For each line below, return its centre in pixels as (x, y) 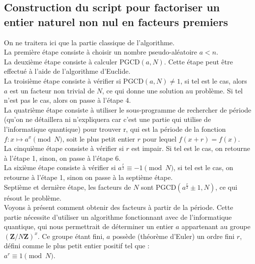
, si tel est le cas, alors (214, 80)
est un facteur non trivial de (52, 90)
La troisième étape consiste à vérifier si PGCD (74, 80)
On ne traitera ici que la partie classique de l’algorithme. (89, 42)
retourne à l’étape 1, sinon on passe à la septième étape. (88, 177)
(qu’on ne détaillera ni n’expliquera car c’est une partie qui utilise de (108, 119)
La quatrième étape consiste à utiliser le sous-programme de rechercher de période (128, 109)
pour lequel (160, 138)
